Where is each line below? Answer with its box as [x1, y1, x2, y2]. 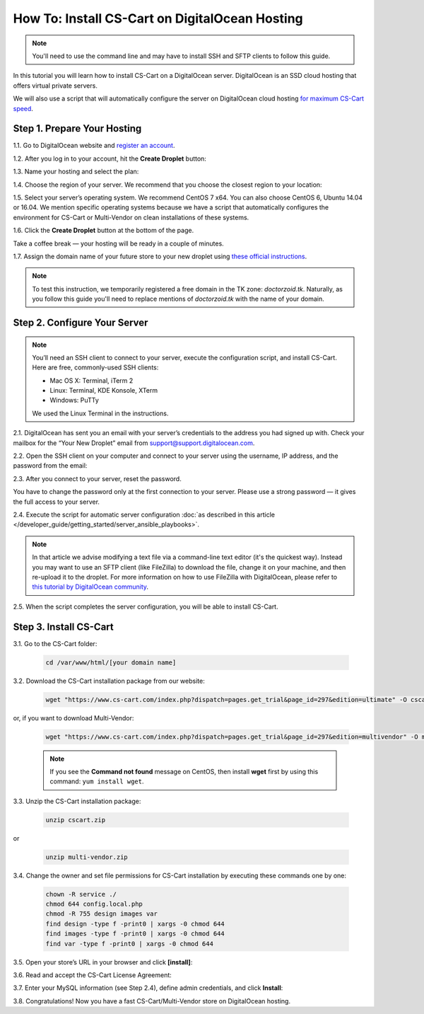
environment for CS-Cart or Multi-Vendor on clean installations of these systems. [13, 213, 249, 221]
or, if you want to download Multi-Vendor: [13, 713, 134, 722]
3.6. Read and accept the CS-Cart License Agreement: [13, 970, 172, 979]
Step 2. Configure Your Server [13, 316, 148, 328]
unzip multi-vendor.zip [45, 853, 129, 861]
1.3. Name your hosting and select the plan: [13, 167, 139, 176]
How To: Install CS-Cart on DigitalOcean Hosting [13, 11, 303, 26]
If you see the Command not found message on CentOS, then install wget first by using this [49, 767, 319, 776]
